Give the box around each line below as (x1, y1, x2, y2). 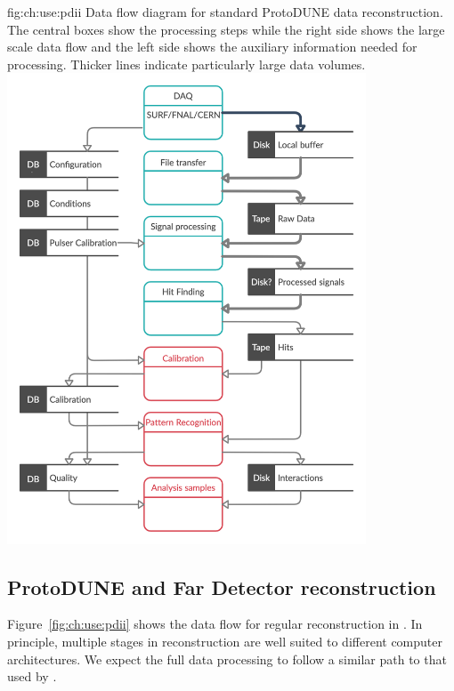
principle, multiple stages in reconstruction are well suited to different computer (7, 632, 442, 651)
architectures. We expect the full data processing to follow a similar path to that (7, 649, 447, 668)
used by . (7, 667, 57, 686)
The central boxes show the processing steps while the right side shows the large (7, 20, 445, 38)
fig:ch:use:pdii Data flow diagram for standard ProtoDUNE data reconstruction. (7, 3, 443, 20)
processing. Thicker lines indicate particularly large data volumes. (7, 54, 366, 73)
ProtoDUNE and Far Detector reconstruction (7, 573, 436, 600)
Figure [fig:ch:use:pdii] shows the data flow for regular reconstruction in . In (7, 615, 423, 633)
